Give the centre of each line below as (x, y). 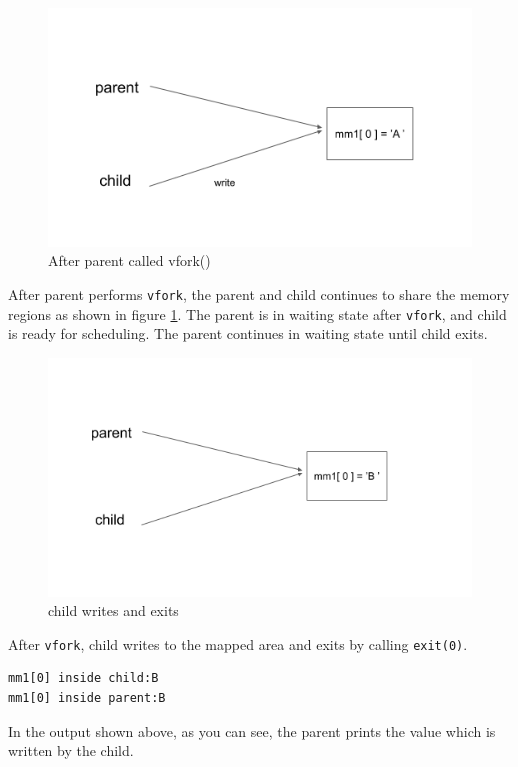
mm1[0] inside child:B (83, 678)
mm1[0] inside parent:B (87, 697)
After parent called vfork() (129, 260)
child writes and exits (113, 610)
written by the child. (71, 750)
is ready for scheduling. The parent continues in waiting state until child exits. (248, 333)
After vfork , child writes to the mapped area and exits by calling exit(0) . (238, 643)
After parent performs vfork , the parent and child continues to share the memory (259, 294)
